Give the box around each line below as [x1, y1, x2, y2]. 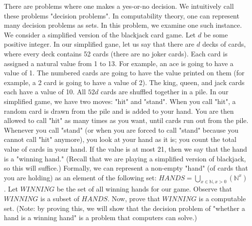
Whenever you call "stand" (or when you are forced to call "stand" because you [4, 124, 239, 135]
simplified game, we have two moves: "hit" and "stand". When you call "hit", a [4, 96, 236, 106]
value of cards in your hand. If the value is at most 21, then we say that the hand [4, 143, 247, 154]
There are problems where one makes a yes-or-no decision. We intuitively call [4, 1, 234, 11]
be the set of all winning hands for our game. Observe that [56, 184, 232, 194]
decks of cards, [202, 39, 246, 49]
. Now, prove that [108, 193, 160, 204]
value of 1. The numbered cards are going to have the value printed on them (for [4, 68, 245, 78]
